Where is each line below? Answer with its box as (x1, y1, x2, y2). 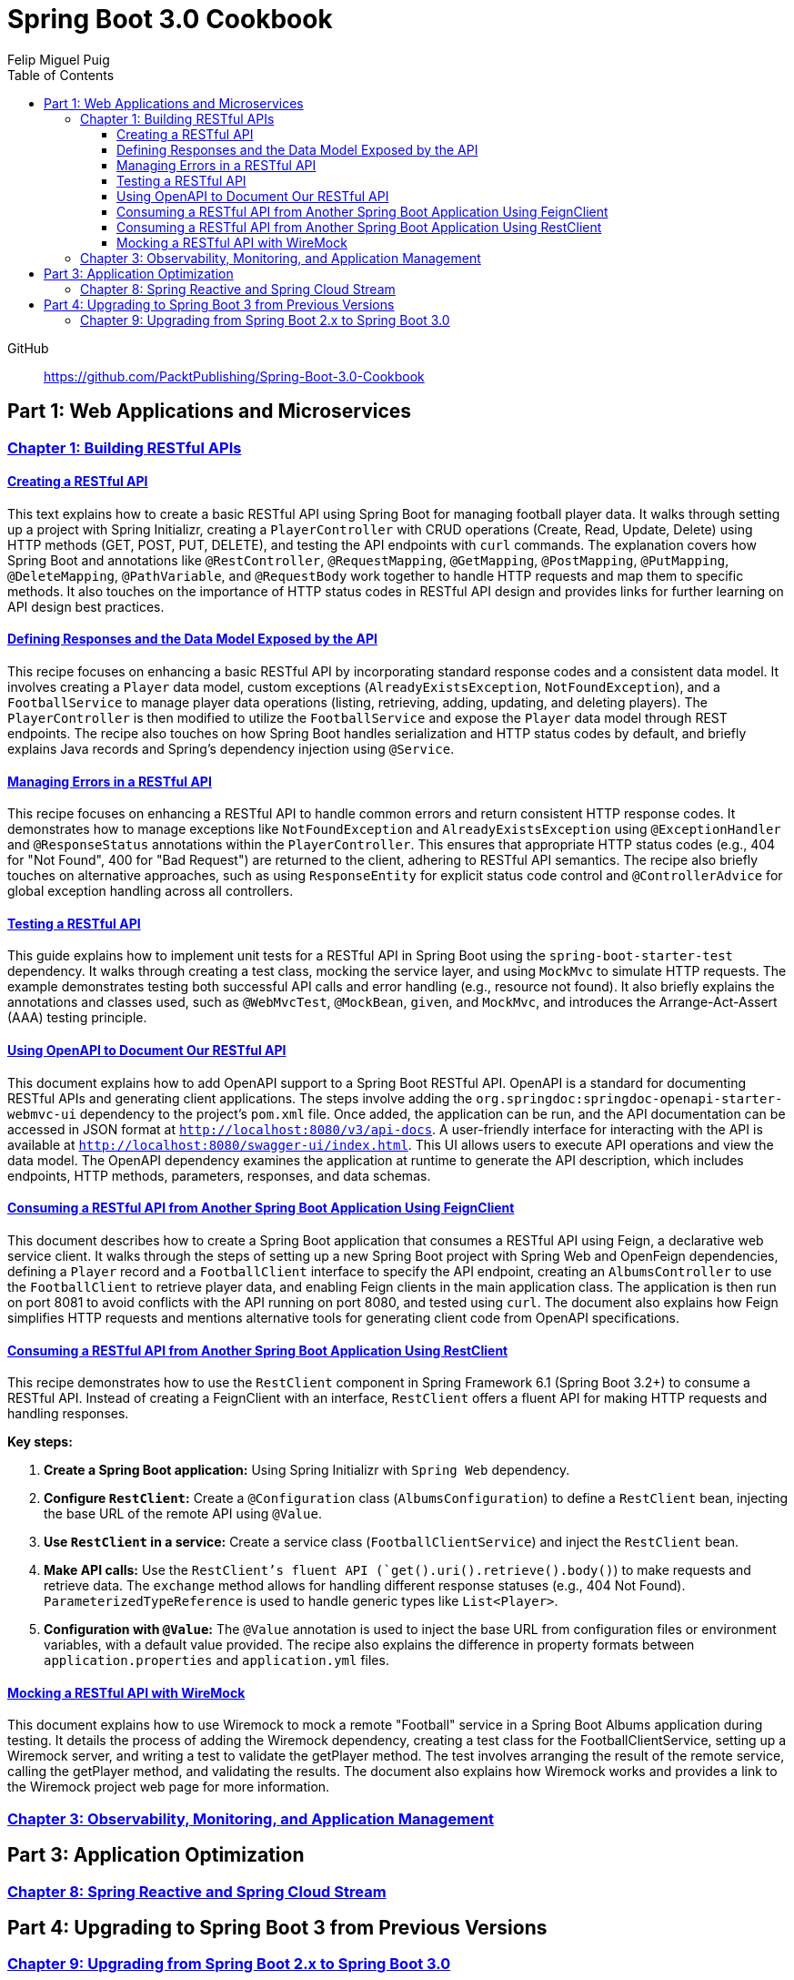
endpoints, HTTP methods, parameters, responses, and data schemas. (7, 1167, 431, 1183)
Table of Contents (7, 66, 115, 83)
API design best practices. (7, 598, 165, 614)
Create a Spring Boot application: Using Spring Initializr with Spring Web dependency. (44, 1462, 570, 1478)
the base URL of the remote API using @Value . (44, 1506, 322, 1522)
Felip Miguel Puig (7, 51, 110, 67)
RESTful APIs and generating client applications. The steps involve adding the (7, 1090, 473, 1106)
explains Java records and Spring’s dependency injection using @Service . (7, 741, 455, 757)
